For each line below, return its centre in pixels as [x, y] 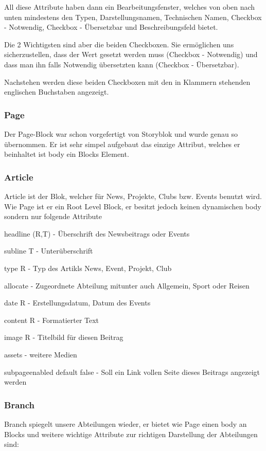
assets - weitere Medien [41, 354]
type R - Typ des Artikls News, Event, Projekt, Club [88, 268]
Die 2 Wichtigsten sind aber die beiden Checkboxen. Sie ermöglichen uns [119, 44]
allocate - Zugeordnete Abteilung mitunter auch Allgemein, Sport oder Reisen [127, 285]
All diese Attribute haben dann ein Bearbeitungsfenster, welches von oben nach [130, 7]
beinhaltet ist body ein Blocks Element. [67, 154]
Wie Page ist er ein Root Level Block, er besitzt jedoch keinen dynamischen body [133, 206]
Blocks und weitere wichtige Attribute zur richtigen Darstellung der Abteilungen [131, 434]
